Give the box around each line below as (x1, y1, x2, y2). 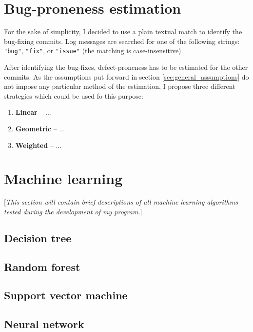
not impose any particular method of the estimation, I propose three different (4, 81, 235, 91)
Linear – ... (15, 107, 51, 117)
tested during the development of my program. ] (4, 206, 142, 216)
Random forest (4, 259, 80, 274)
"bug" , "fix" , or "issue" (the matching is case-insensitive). (4, 45, 183, 56)
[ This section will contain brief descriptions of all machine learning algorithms (4, 197, 238, 207)
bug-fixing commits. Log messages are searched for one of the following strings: (4, 36, 240, 46)
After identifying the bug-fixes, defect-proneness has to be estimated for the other (4, 62, 248, 72)
